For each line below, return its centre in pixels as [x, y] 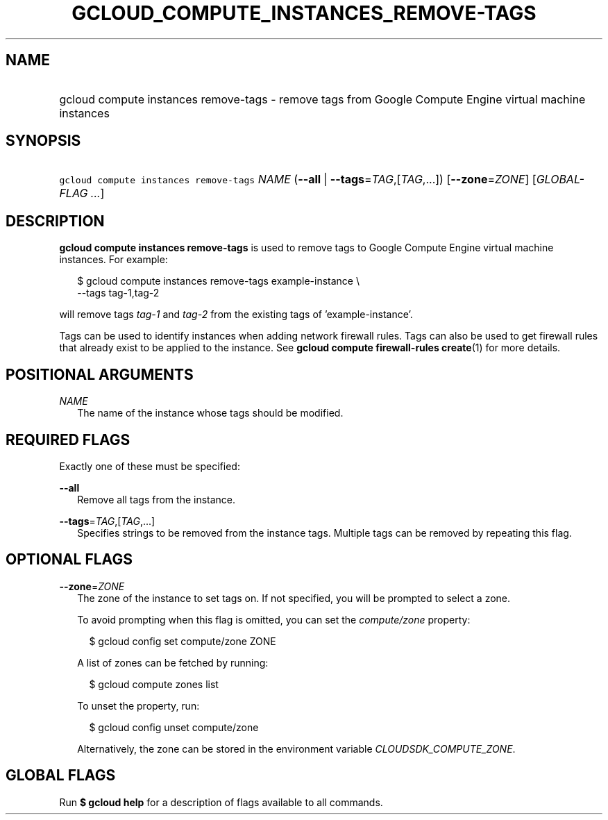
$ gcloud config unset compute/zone [174, 727]
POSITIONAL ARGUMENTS [100, 374]
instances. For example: [113, 260]
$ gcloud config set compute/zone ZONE [183, 641]
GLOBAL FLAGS [61, 776]
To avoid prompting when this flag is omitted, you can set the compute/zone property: [274, 619]
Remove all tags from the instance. [157, 499]
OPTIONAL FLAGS [69, 560]
